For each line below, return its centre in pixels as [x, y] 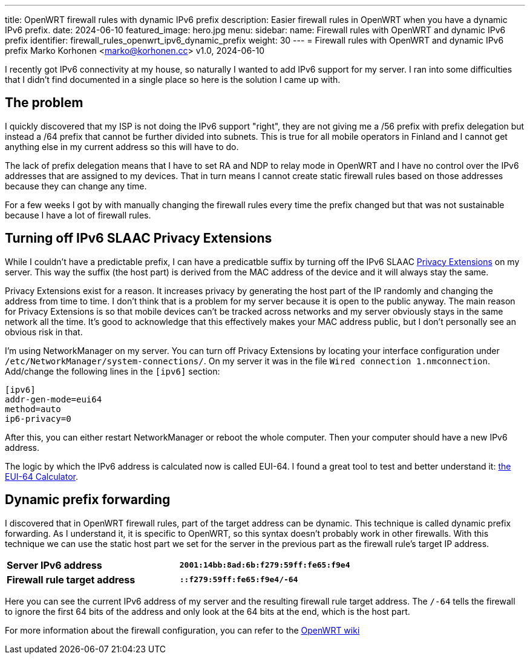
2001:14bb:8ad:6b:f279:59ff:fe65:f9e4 [265, 565]
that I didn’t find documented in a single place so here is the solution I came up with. [173, 80]
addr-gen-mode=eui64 [54, 399]
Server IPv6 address [54, 565]
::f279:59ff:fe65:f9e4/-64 [239, 580]
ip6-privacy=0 [38, 418]
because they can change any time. [76, 186]
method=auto [33, 409]
